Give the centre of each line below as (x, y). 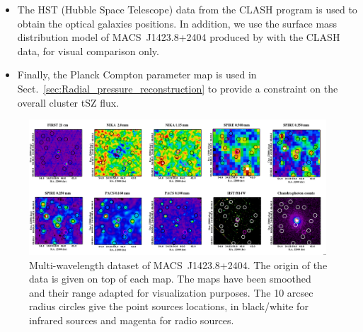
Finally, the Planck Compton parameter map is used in (137, 75)
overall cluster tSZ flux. (68, 102)
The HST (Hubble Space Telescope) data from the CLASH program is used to (187, 9)
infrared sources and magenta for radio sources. (132, 320)
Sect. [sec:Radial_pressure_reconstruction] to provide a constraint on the (178, 88)
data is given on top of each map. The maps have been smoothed (170, 279)
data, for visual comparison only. (88, 51)
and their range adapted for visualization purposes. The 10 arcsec (171, 292)
